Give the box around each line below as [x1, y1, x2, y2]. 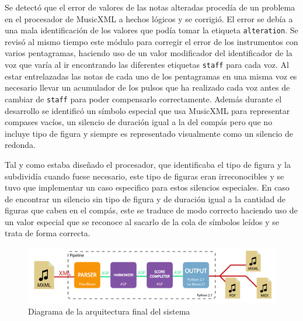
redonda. [5, 139, 36, 151]
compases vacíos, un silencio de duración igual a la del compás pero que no [5, 116, 273, 128]
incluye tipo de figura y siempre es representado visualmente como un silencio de [5, 127, 294, 139]
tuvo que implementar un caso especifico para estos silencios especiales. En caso [5, 181, 290, 194]
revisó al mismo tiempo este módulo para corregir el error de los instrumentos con [5, 35, 298, 47]
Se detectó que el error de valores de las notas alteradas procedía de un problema [5, 1, 295, 13]
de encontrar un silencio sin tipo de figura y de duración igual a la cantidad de [5, 192, 286, 205]
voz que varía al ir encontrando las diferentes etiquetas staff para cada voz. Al [5, 58, 289, 71]
